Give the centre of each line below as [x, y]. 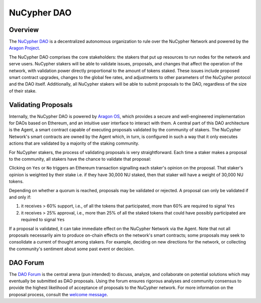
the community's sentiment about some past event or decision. [72, 249]
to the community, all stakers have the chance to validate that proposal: [80, 159]
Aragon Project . [25, 48]
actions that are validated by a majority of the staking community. [74, 143]
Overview [24, 30]
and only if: [20, 197]
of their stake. [23, 91]
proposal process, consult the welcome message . [58, 294]
